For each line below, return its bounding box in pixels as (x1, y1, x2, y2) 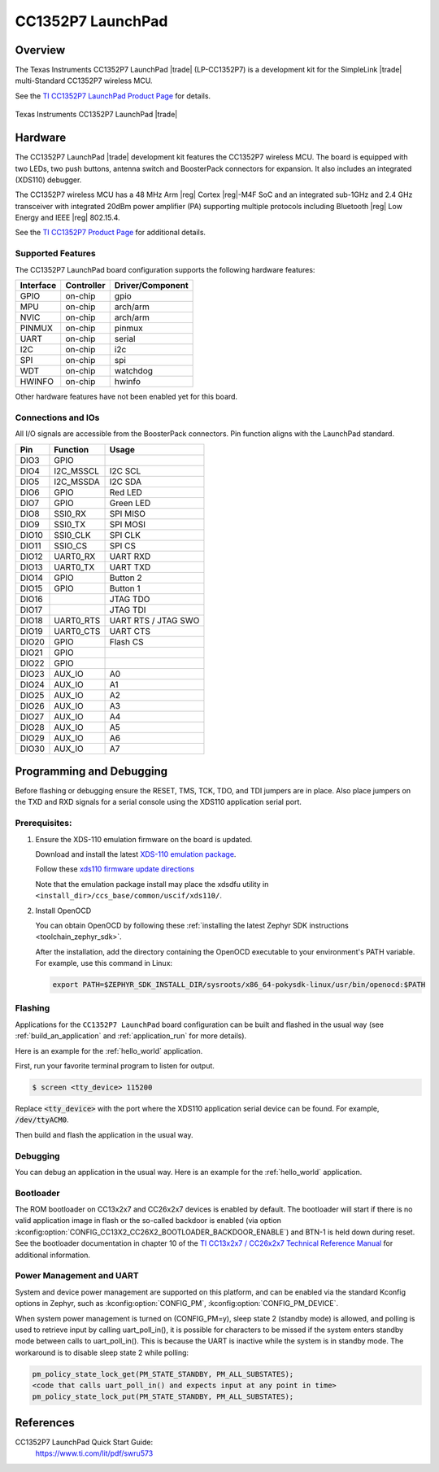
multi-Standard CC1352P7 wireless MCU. (15, 76, 153, 85)
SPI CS (109, 539, 136, 551)
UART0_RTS (54, 614, 101, 626)
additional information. (15, 1250, 91, 1260)
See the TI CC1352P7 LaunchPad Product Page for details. (15, 90, 211, 101)
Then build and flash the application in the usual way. (15, 1129, 193, 1139)
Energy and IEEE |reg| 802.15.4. (15, 212, 121, 223)
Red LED (109, 487, 142, 498)
